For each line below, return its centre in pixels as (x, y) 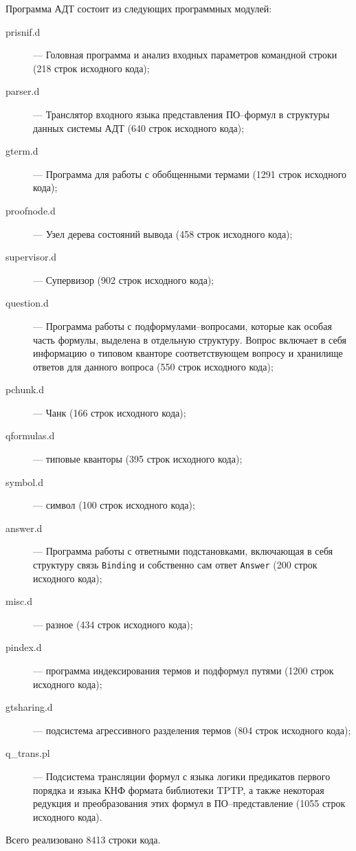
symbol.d (24, 482)
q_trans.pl (28, 753)
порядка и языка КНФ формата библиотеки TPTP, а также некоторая (179, 789)
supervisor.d (31, 257)
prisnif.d (23, 31)
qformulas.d (30, 435)
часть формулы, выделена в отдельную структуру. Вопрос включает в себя (190, 339)
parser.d (23, 91)
